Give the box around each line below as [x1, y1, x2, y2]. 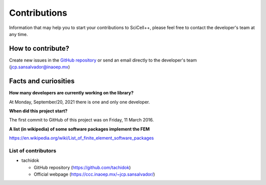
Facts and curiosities [9, 77, 75, 86]
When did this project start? [9, 108, 67, 114]
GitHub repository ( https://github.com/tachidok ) [33, 164, 131, 170]
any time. [9, 31, 28, 37]
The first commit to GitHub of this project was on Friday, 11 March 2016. [9, 117, 154, 123]
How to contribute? [9, 44, 69, 53]
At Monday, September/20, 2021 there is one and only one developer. [9, 99, 150, 105]
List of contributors [9, 147, 57, 154]
